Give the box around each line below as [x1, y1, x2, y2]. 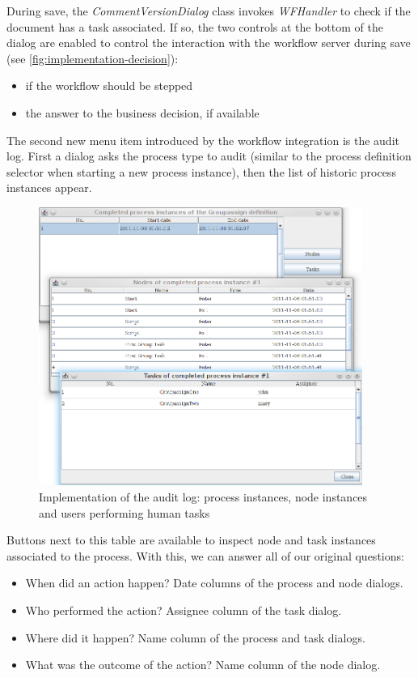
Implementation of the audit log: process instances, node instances [39, 488, 368, 505]
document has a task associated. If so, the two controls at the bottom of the [6, 18, 383, 35]
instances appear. [6, 179, 92, 196]
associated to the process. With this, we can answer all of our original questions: [6, 547, 404, 564]
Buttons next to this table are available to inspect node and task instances [6, 531, 376, 548]
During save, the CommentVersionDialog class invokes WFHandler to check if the [6, 2, 411, 19]
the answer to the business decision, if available [25, 104, 260, 121]
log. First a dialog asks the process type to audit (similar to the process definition [6, 147, 412, 164]
